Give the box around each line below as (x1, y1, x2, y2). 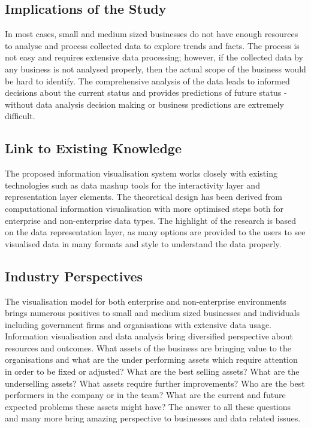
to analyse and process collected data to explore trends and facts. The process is (5, 39, 300, 51)
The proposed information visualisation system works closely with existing (5, 167, 277, 180)
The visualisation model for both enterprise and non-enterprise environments (5, 295, 287, 307)
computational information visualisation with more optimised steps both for (5, 202, 283, 214)
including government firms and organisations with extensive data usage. (5, 318, 272, 330)
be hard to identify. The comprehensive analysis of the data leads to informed (5, 74, 290, 87)
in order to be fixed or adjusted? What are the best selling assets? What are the (5, 365, 300, 378)
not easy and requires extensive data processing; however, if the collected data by (5, 51, 303, 63)
